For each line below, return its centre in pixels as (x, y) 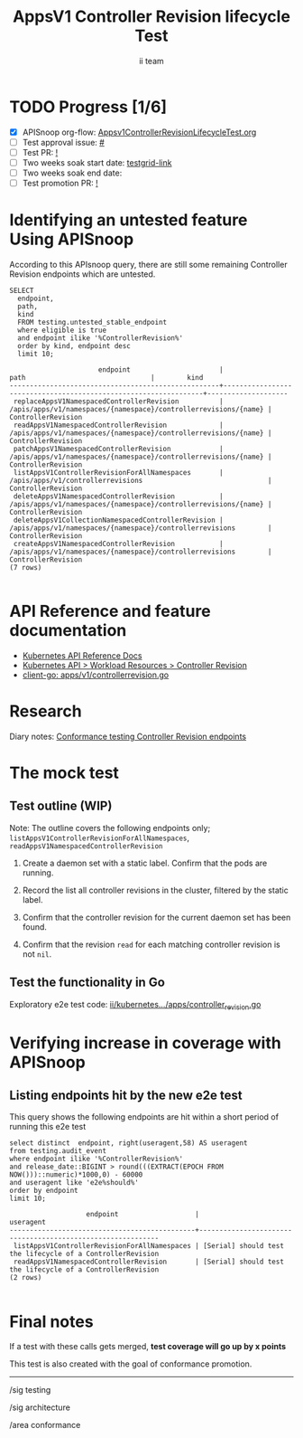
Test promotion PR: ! (60, 183)
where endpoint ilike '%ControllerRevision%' (96, 1159)
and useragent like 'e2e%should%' (74, 1183)
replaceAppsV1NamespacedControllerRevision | (118, 402)
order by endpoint (44, 1191)
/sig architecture (40, 1407)
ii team (151, 61)
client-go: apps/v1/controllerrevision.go (96, 675)
